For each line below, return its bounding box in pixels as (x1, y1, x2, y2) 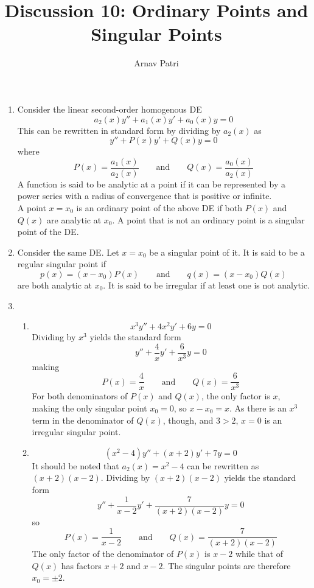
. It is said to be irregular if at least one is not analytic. (103, 278, 310, 291)
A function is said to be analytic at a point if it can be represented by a (17, 177, 285, 190)
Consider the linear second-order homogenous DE (17, 102, 202, 115)
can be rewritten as (187, 459, 259, 472)
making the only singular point (32, 402, 147, 414)
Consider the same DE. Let (17, 245, 119, 258)
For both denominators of (32, 390, 128, 402)
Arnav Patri (134, 57, 179, 69)
